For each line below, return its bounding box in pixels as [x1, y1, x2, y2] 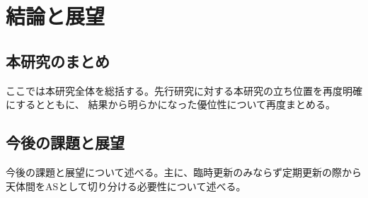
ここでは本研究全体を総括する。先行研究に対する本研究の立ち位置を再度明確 [6, 83, 362, 98]
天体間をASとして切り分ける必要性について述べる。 [6, 178, 246, 193]
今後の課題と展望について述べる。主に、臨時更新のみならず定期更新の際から [6, 164, 362, 179]
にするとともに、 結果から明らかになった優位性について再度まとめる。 [6, 97, 335, 112]
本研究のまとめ [6, 49, 110, 71]
